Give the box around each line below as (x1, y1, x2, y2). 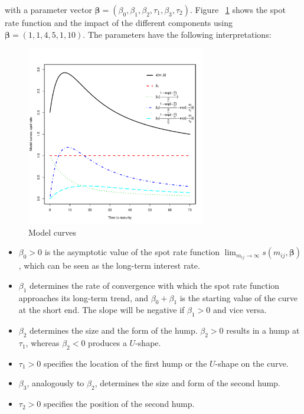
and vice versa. (213, 304, 267, 316)
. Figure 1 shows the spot (190, 4, 286, 15)
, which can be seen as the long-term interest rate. (18, 259, 200, 272)
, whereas (25, 337, 60, 349)
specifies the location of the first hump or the (43, 357, 207, 369)
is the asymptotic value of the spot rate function (44, 246, 220, 258)
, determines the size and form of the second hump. (94, 377, 280, 389)
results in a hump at (226, 324, 300, 337)
